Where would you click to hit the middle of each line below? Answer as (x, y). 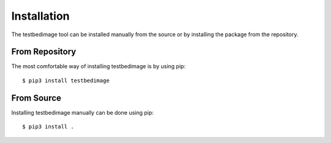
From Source (36, 98)
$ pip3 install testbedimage (66, 80)
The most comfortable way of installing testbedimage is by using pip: (99, 66)
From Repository (44, 52)
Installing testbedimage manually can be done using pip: (82, 112)
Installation (40, 16)
